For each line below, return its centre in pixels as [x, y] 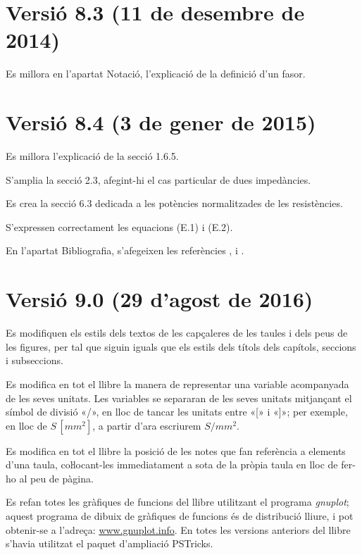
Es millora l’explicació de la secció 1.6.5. [92, 156]
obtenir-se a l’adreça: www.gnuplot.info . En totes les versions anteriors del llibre [178, 529]
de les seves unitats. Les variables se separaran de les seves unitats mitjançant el [179, 398]
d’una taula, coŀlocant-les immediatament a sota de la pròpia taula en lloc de [172, 464]
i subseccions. [35, 360]
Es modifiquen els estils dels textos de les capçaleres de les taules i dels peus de [177, 333]
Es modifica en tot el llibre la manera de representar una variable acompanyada [177, 383]
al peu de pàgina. [56, 478]
